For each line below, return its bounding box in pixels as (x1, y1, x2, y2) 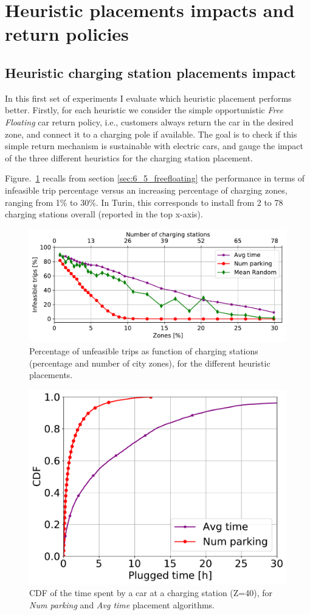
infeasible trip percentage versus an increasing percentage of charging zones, (5, 183, 288, 196)
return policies (5, 21, 129, 46)
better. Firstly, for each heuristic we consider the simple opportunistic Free (5, 104, 283, 116)
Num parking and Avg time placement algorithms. (29, 599, 215, 611)
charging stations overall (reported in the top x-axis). (5, 208, 203, 220)
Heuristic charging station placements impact (5, 63, 296, 82)
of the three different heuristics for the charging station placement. (5, 151, 253, 164)
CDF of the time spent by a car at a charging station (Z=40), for (29, 586, 273, 599)
